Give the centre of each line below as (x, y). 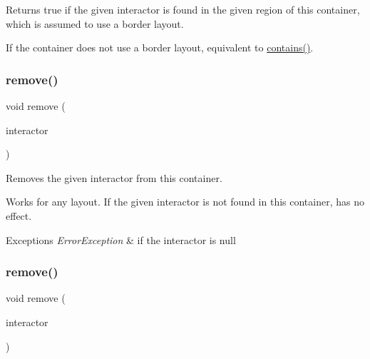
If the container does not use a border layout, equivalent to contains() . (160, 47)
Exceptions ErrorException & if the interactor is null (121, 239)
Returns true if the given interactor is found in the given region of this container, (183, 9)
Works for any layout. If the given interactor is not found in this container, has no (185, 202)
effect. (19, 215)
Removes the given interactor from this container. (114, 177)
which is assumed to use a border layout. (95, 23)
